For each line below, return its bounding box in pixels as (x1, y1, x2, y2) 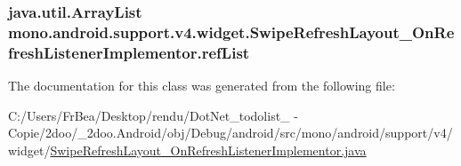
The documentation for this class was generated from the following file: (8, 76, 395, 95)
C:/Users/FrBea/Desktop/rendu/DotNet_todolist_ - (8, 106, 298, 124)
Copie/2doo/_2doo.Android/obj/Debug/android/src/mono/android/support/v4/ (8, 123, 453, 142)
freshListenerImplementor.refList (8, 41, 250, 63)
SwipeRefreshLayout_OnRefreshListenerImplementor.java (50, 140, 367, 159)
